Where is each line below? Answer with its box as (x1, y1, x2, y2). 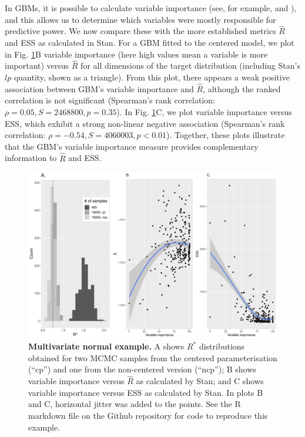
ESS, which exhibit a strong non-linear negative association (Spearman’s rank (5, 117, 285, 129)
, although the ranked (203, 82, 281, 95)
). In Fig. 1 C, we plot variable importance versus (116, 106, 292, 117)
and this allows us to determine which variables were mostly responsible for (5, 13, 276, 25)
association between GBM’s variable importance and (5, 82, 194, 95)
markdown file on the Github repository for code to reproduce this (28, 409, 268, 421)
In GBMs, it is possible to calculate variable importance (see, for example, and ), (5, 2, 297, 14)
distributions (199, 340, 245, 352)
